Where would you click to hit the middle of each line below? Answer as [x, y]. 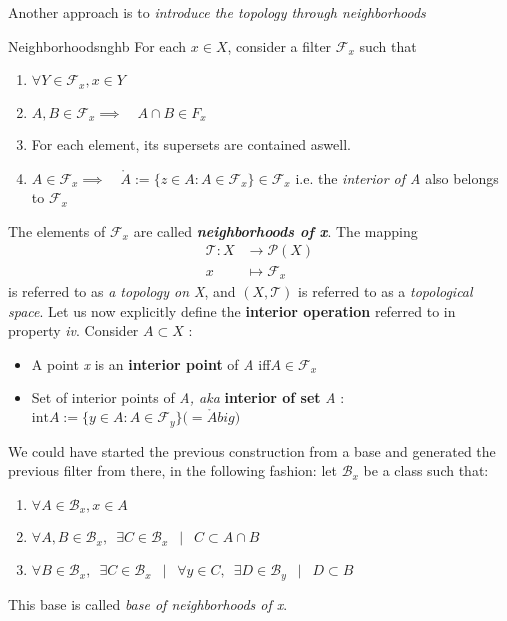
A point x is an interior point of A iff [151, 363]
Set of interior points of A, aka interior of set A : [188, 397]
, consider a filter [279, 45]
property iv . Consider [73, 330]
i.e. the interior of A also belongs [397, 177]
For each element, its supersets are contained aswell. [191, 144]
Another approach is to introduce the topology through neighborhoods [217, 12]
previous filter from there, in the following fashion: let [172, 470]
